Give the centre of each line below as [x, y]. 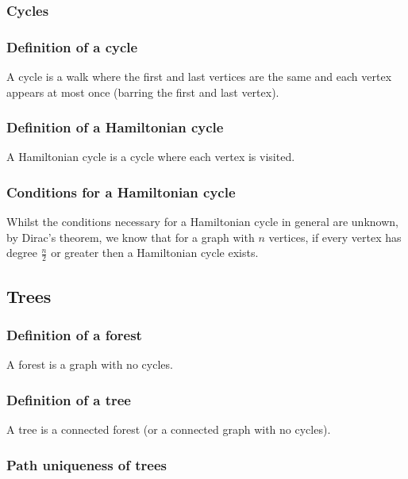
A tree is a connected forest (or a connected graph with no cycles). [169, 429]
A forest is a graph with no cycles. [90, 364]
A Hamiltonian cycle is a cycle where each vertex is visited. [151, 157]
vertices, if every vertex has [335, 237]
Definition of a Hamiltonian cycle [115, 127]
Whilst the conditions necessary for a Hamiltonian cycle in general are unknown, [202, 222]
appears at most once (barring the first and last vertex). [143, 92]
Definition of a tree [69, 399]
